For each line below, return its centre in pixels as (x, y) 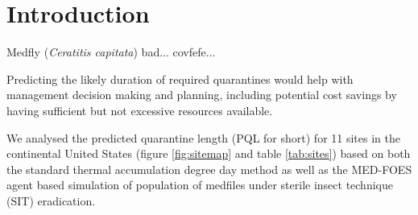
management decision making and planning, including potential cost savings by (202, 95)
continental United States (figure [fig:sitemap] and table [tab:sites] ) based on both (209, 153)
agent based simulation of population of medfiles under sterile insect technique (200, 185)
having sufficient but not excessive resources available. (140, 110)
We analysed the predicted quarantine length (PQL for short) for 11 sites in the (203, 137)
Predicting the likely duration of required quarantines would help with (180, 79)
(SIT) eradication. (51, 200)
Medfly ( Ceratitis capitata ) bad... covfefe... (111, 52)
